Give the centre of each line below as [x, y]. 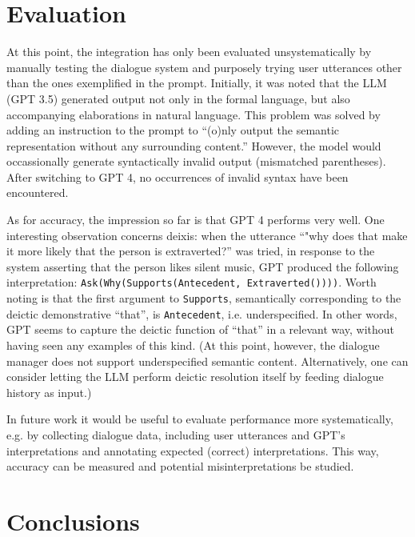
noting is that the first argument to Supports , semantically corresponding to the [204, 298]
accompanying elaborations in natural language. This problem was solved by [194, 114]
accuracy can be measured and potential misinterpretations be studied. [180, 466]
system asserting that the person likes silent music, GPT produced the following [203, 266]
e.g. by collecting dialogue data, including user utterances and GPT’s [176, 434]
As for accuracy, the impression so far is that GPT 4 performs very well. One [196, 220]
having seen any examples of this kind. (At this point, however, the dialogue [193, 345]
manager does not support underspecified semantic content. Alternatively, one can [207, 361]
